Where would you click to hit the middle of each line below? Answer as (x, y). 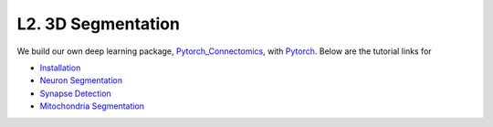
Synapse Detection (75, 93)
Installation (60, 68)
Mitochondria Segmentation (92, 106)
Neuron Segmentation (81, 80)
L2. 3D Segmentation (98, 24)
